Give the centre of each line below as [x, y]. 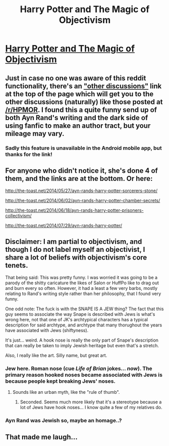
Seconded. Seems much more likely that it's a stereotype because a [91, 402]
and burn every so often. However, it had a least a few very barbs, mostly [81, 288]
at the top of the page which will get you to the [79, 94]
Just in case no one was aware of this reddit [76, 78]
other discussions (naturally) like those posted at [84, 102]
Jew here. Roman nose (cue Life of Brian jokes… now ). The [79, 368]
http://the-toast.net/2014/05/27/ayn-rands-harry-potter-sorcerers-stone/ [81, 191]
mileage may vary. [35, 134]
